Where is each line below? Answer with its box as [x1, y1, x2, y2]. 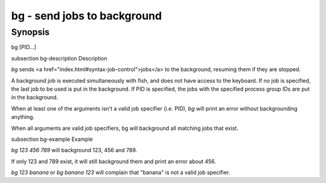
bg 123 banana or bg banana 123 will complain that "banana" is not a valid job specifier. [11, 169, 231, 176]
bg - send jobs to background [11, 9, 162, 22]
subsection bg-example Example [11, 135, 93, 143]
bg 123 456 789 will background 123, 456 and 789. [11, 147, 138, 154]
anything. [11, 114, 35, 121]
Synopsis [11, 27, 50, 37]
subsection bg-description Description [11, 54, 107, 62]
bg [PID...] [11, 43, 36, 51]
